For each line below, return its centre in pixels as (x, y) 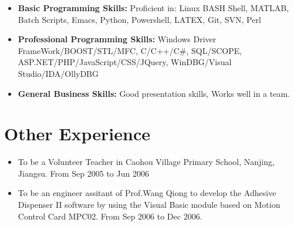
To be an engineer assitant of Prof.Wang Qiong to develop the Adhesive (147, 193)
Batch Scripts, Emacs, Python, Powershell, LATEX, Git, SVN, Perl (139, 19)
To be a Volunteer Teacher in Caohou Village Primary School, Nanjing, (146, 162)
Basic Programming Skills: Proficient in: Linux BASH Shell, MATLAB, (153, 8)
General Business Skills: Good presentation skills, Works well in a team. (154, 93)
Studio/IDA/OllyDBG (58, 73)
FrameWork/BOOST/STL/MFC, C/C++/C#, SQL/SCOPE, (130, 50)
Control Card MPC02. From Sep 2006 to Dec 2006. (110, 216)
